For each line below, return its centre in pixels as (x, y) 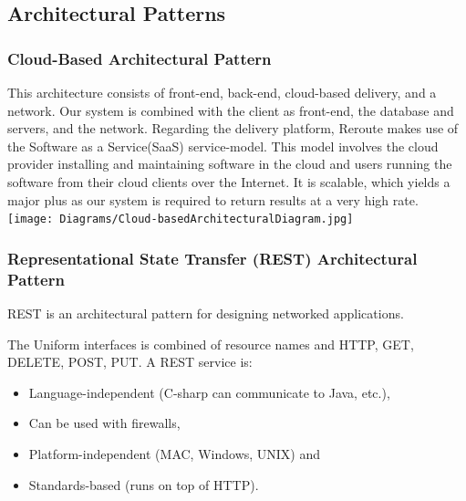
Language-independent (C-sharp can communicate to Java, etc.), (209, 392)
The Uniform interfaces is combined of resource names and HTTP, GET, (211, 344)
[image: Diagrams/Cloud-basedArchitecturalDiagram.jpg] (181, 219)
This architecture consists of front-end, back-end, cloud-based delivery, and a (222, 92)
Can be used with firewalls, (104, 423)
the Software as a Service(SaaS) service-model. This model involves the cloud (223, 146)
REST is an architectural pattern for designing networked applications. (206, 313)
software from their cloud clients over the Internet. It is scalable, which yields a (229, 181)
